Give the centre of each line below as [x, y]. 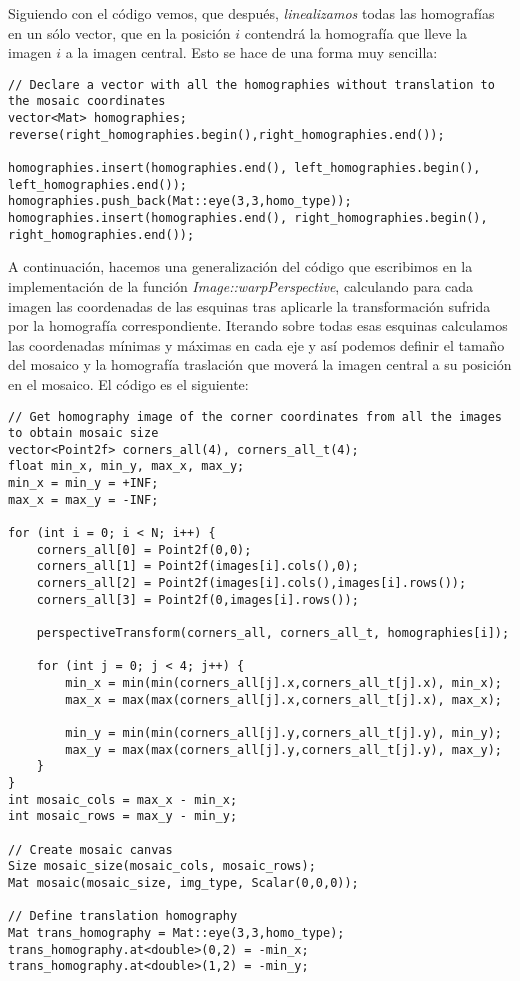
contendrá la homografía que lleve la [355, 32]
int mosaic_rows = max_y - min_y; [123, 816]
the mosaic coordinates [87, 101]
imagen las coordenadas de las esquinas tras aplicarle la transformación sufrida [249, 305]
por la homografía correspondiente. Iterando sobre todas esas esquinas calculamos [258, 325]
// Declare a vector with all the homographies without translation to [251, 84]
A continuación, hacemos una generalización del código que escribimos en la [240, 266]
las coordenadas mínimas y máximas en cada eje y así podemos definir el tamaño [256, 344]
